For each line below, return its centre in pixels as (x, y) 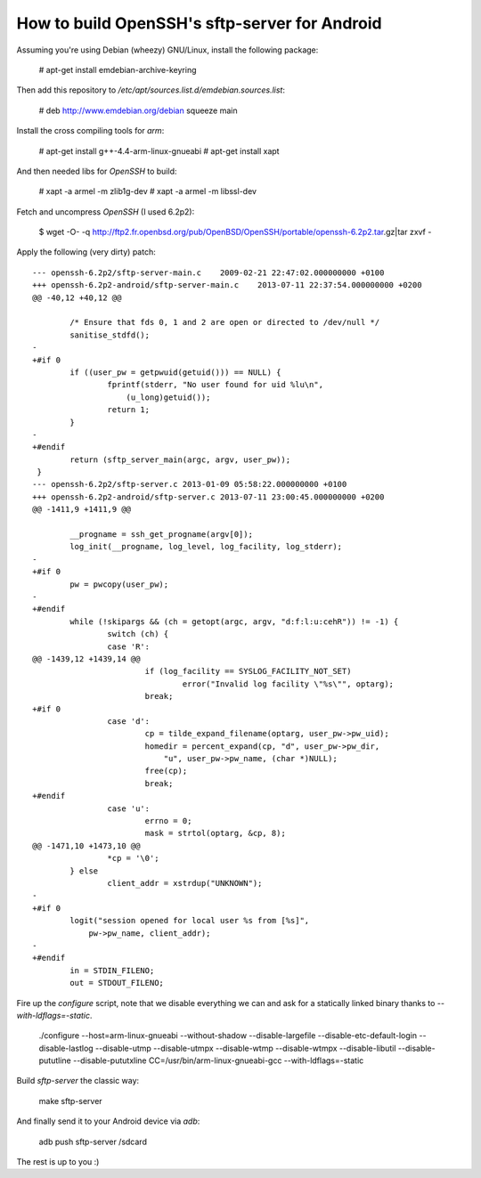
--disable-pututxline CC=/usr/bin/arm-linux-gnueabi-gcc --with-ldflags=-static (218, 1060)
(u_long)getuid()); (168, 397)
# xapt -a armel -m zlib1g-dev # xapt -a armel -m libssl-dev (148, 191)
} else (84, 871)
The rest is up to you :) (58, 1162)
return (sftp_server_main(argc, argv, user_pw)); (180, 459)
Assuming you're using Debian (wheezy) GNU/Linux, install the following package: (167, 50)
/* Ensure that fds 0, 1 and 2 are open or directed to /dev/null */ (225, 322)
